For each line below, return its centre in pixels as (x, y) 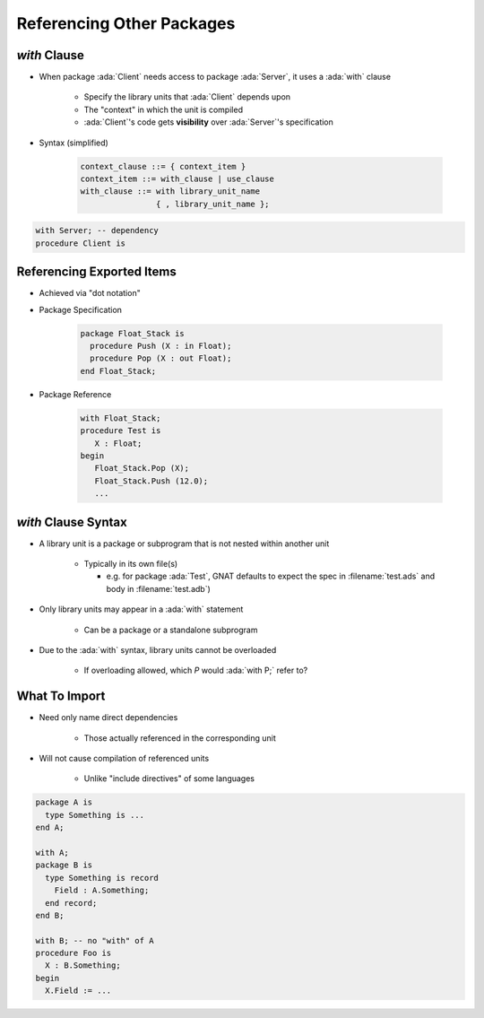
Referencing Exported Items (96, 272)
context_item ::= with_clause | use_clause (177, 179)
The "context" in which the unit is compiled (164, 109)
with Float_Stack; (121, 418)
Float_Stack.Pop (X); (142, 468)
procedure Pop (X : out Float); (161, 358)
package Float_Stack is (133, 333)
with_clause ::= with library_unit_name (170, 191)
